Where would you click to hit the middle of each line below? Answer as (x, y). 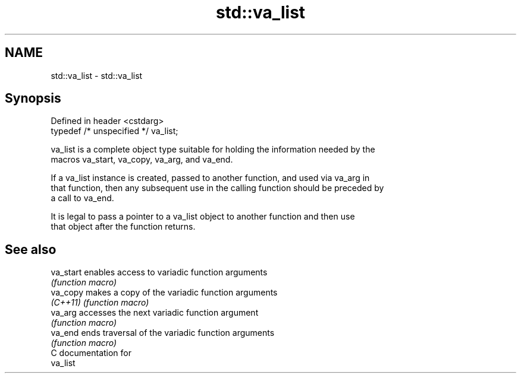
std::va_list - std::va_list (97, 75)
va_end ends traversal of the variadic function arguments (163, 333)
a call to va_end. (82, 198)
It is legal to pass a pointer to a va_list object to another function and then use (203, 217)
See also (31, 249)
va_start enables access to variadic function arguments (159, 272)
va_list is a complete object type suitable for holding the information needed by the (213, 150)
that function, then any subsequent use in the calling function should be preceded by (217, 188)
